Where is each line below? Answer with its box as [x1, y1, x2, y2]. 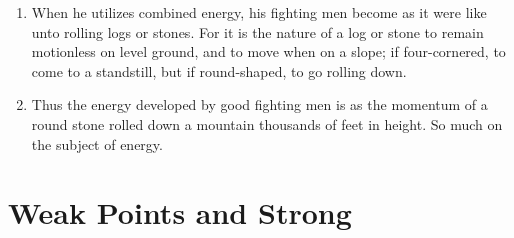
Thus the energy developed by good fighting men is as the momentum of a [31, 94, 488, 115]
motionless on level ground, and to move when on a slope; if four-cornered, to [31, 41, 506, 62]
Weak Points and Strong [8, 192, 352, 233]
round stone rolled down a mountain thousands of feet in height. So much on [31, 113, 503, 134]
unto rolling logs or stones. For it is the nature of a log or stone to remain [31, 21, 484, 42]
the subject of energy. [31, 133, 163, 154]
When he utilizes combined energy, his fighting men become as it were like [31, 2, 487, 22]
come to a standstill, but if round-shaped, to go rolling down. [31, 60, 407, 81]
